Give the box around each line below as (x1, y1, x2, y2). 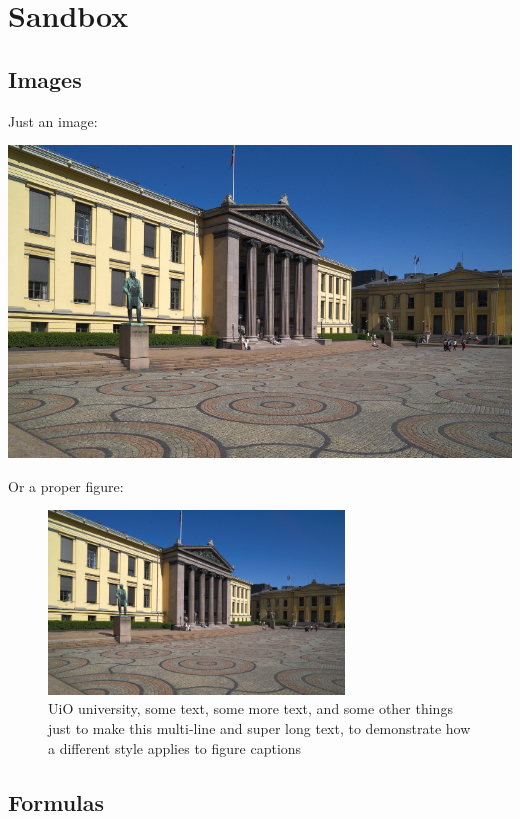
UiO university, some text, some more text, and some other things (48, 698, 453, 719)
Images (8, 63, 82, 94)
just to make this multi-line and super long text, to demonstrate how (48, 718, 471, 739)
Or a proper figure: (8, 475, 124, 496)
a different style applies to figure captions (48, 737, 302, 758)
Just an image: (8, 110, 98, 131)
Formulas (8, 786, 105, 817)
